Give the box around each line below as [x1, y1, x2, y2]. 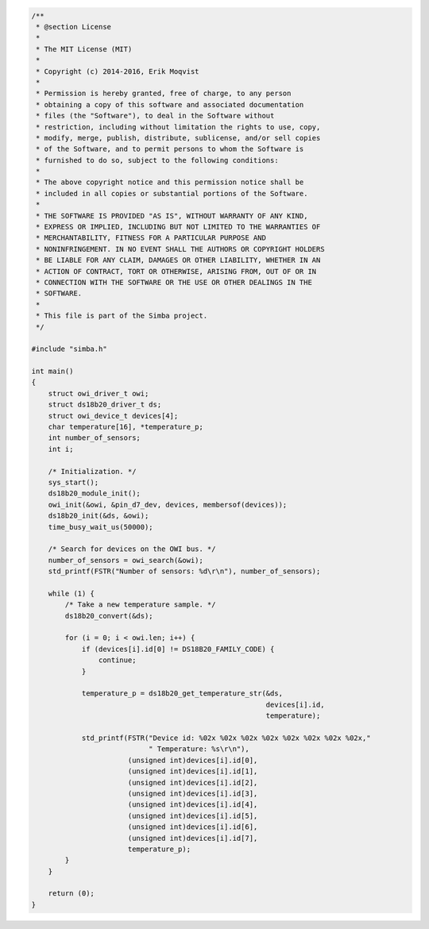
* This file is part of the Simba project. [36, 311, 208, 321]
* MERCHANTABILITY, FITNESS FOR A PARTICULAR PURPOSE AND [36, 233, 266, 242]
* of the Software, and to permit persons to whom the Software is [36, 145, 304, 154]
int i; [48, 445, 74, 453]
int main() [31, 367, 74, 376]
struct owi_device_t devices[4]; [48, 411, 179, 420]
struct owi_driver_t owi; [48, 389, 149, 398]
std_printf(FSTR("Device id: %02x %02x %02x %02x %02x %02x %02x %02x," [81, 733, 371, 742]
